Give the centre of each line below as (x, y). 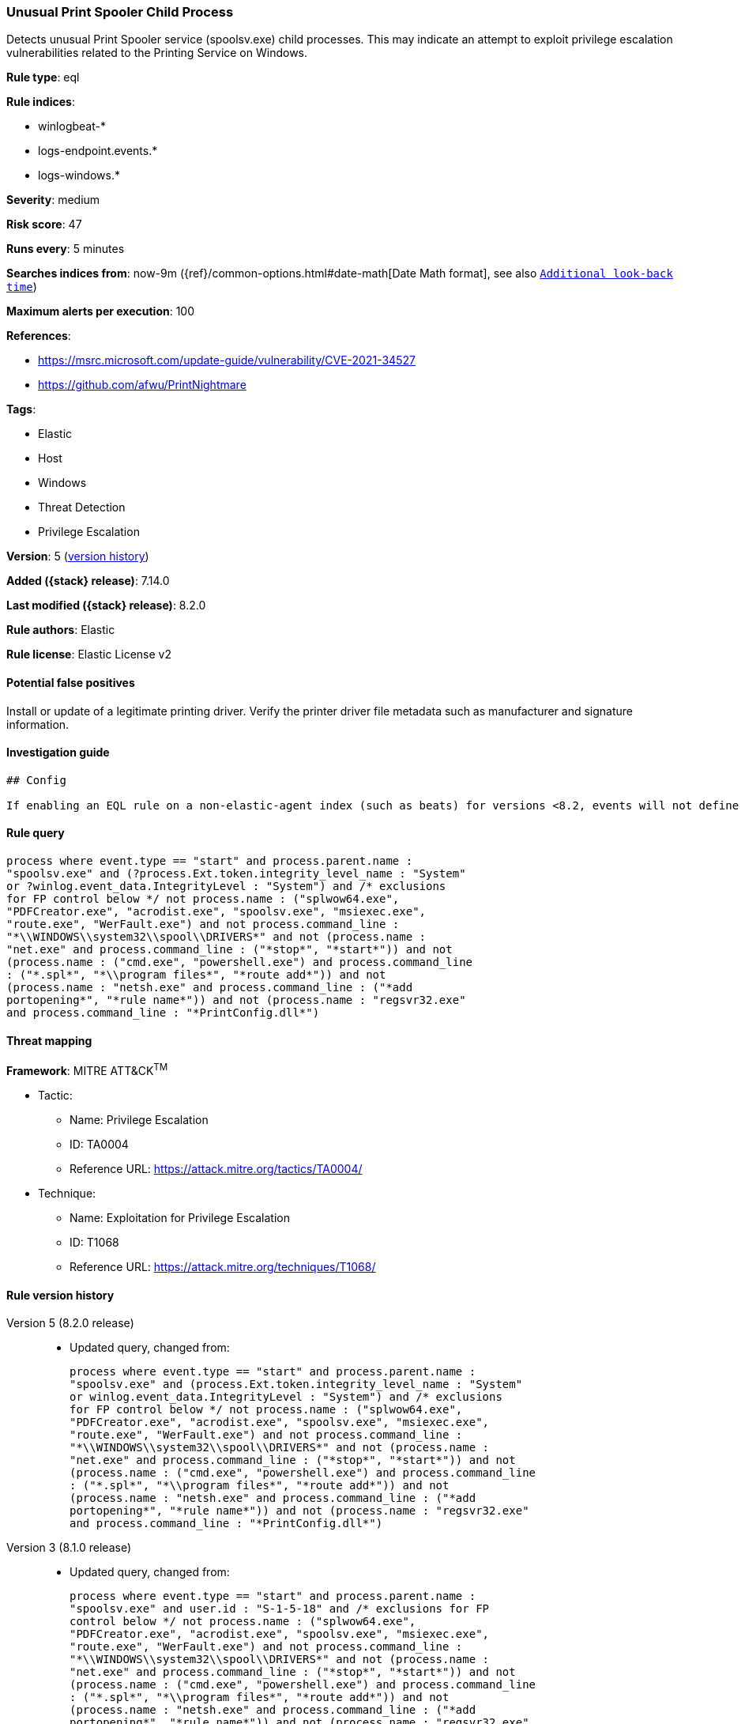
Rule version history (60, 1295)
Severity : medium (53, 200)
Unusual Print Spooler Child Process (120, 12)
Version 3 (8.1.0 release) (69, 1548)
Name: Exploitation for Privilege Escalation (180, 1217)
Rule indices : (41, 102)
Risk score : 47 (44, 224)
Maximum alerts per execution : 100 (101, 311)
